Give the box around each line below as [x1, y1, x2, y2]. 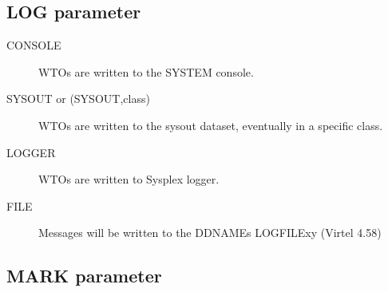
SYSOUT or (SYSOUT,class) [6, 90, 150, 107]
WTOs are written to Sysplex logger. [38, 171, 220, 187]
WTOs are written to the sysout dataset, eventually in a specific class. [38, 116, 383, 133]
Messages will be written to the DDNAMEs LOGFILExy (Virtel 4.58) [38, 224, 382, 241]
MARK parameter [6, 263, 162, 288]
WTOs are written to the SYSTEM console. [38, 63, 254, 80]
